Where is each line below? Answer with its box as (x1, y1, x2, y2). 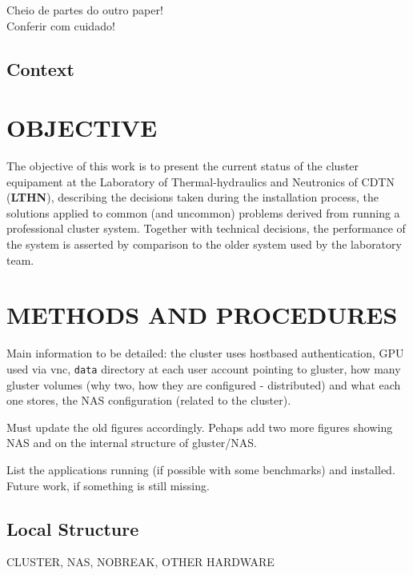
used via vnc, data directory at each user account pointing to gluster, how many (6, 360, 401, 377)
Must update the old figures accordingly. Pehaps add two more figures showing (6, 418, 393, 435)
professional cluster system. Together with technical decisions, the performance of (6, 220, 406, 237)
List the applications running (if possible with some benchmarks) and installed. (6, 461, 395, 477)
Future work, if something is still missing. (6, 477, 210, 493)
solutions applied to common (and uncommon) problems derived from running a (6, 204, 400, 221)
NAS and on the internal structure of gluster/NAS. (6, 434, 258, 451)
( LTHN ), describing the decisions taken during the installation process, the (6, 189, 379, 206)
